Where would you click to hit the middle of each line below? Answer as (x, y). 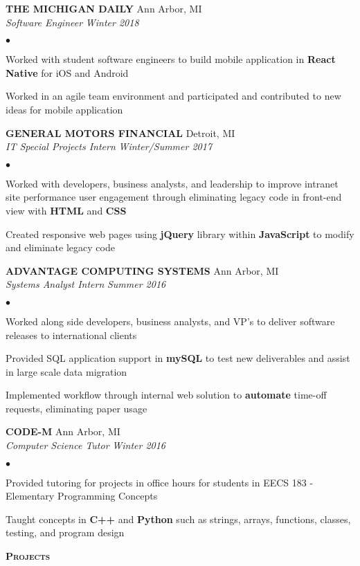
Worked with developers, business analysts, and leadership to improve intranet (172, 183)
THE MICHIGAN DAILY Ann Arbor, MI (104, 8)
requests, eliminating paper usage (76, 408)
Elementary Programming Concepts (82, 496)
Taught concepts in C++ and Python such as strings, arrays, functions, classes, (178, 519)
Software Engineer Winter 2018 (72, 22)
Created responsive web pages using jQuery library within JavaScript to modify (180, 234)
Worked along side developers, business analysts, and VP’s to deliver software (170, 321)
